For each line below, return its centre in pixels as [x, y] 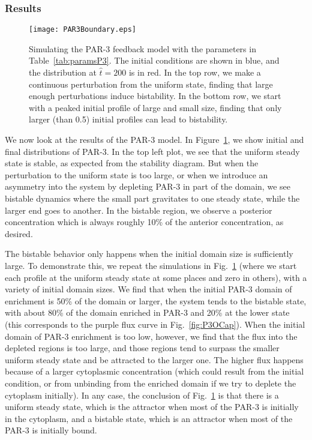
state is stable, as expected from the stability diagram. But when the [132, 163]
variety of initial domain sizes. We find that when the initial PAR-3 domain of [148, 289]
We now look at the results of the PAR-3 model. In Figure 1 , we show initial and [154, 140]
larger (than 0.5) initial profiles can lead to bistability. [128, 119]
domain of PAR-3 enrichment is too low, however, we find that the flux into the [151, 336]
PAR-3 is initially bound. [51, 430]
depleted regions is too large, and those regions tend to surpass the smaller [142, 348]
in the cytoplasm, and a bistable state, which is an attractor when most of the [149, 418]
